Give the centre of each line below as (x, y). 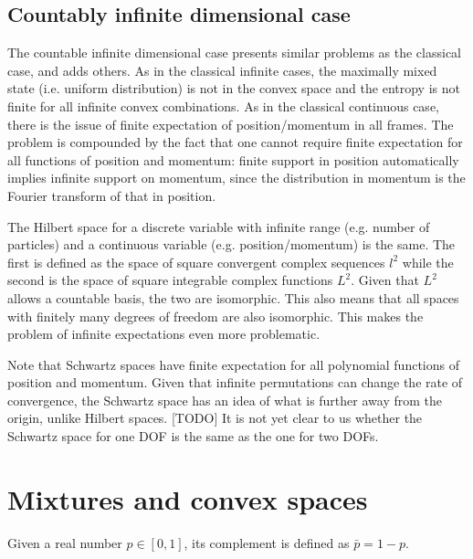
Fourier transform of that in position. (112, 195)
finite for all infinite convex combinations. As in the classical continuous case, (223, 105)
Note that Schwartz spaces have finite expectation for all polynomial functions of (233, 364)
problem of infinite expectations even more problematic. (164, 334)
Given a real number (65, 542)
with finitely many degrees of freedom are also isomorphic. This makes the (215, 316)
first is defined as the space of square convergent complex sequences (196, 262)
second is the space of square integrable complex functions (170, 280)
